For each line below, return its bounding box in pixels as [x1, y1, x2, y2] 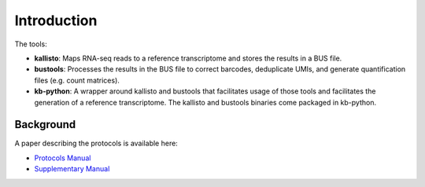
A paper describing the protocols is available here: [14, 138, 179, 148]
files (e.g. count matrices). [34, 75, 120, 85]
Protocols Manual [34, 153, 91, 163]
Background [14, 118, 76, 131]
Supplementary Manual [34, 164, 110, 174]
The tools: [14, 39, 47, 49]
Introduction [14, 12, 98, 29]
